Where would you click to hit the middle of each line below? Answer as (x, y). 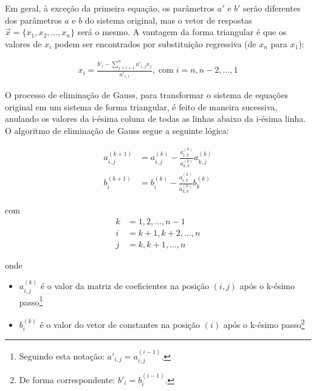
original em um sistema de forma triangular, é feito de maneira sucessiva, (141, 106)
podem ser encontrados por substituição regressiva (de (155, 43)
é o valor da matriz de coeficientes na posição (125, 286)
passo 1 (31, 301)
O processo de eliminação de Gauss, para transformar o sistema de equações (146, 95)
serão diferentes (272, 8)
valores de (23, 43)
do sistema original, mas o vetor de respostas (168, 20)
